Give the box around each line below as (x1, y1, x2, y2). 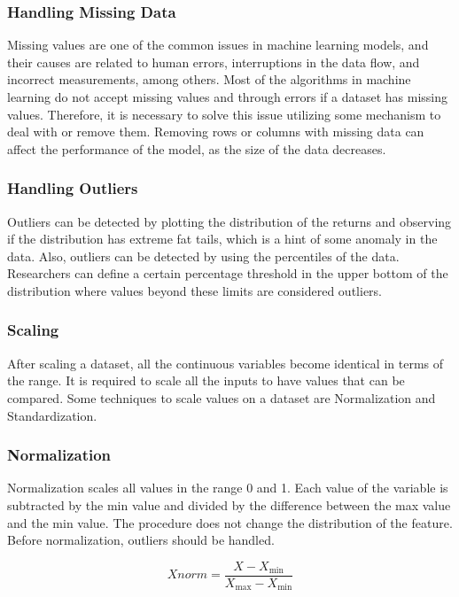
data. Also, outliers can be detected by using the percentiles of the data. (7, 246, 400, 265)
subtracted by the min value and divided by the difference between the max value (7, 495, 451, 514)
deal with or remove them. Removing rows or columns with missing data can (7, 122, 424, 141)
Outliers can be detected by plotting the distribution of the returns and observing (7, 212, 452, 230)
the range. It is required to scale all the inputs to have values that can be (7, 371, 405, 390)
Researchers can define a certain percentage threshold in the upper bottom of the (7, 264, 448, 283)
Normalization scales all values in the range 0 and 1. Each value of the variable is (7, 478, 448, 497)
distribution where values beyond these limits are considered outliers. (7, 281, 382, 299)
